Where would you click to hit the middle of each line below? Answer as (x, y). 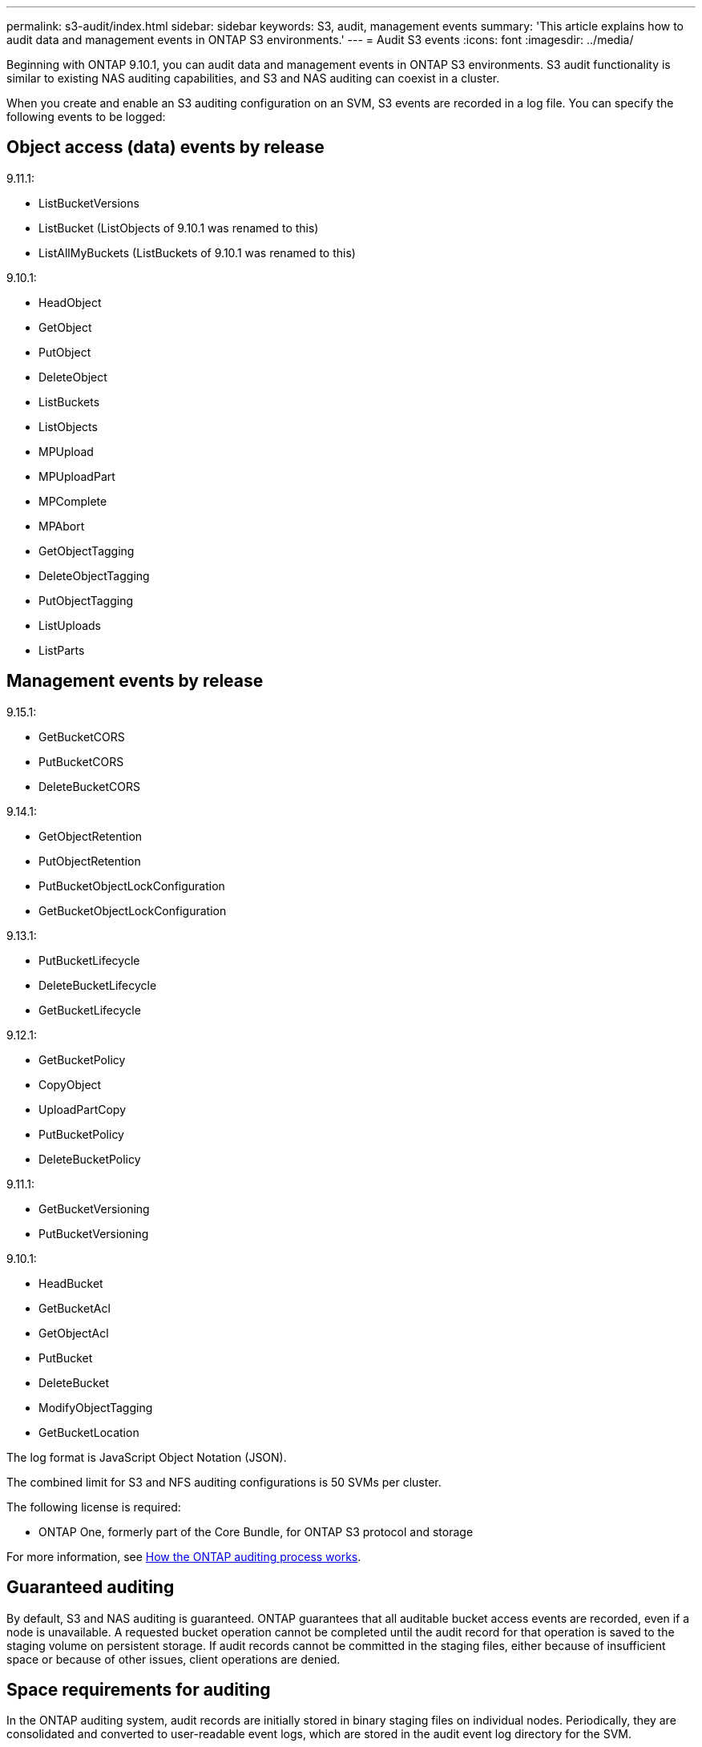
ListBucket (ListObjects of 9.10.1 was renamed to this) (179, 228)
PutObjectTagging (86, 600)
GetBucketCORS (82, 736)
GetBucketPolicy (82, 1059)
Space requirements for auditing (139, 1689)
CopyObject (70, 1084)
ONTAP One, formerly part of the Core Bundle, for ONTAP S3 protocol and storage (256, 1531)
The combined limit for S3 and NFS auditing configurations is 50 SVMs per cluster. (224, 1482)
